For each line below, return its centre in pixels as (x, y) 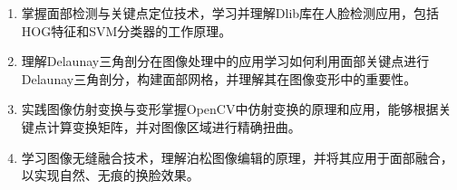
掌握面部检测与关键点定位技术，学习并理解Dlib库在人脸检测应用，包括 (230, 13)
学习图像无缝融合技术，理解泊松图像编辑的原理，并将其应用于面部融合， (237, 157)
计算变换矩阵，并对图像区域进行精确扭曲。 (174, 126)
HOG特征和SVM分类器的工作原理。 (126, 30)
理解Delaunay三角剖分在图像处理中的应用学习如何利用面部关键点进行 (225, 61)
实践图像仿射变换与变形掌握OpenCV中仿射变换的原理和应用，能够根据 (230, 109)
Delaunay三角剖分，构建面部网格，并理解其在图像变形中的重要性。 (219, 78)
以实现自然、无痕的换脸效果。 (110, 175)
